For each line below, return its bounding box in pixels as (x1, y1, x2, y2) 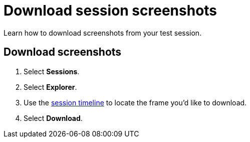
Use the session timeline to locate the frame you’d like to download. (24, 98, 247, 107)
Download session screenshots (4, 2, 217, 19)
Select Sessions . (24, 67, 80, 76)
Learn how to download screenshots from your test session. (4, 28, 202, 37)
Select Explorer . (24, 82, 77, 91)
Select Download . (24, 113, 83, 122)
